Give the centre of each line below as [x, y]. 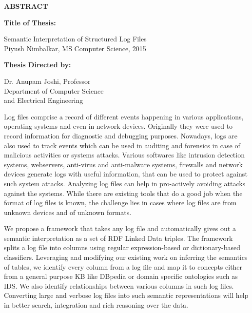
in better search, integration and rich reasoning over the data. [96, 305]
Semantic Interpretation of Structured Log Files [75, 39]
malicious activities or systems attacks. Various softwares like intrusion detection [124, 155]
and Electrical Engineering [44, 100]
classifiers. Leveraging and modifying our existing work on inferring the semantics [126, 257]
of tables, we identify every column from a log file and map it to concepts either [123, 266]
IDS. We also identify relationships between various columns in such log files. [119, 285]
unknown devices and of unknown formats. [68, 212]
